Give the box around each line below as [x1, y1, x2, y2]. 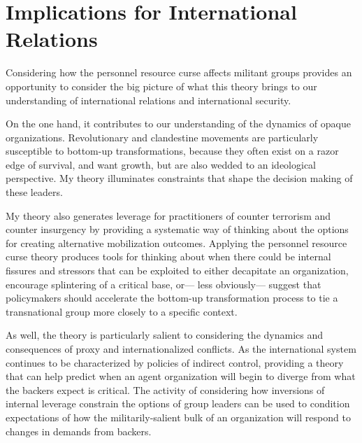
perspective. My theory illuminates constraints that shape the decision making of [6, 171, 353, 185]
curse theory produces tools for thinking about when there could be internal [6, 249, 331, 264]
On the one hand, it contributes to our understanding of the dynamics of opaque [6, 116, 351, 131]
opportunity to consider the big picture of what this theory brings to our [6, 78, 317, 93]
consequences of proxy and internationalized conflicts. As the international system [6, 342, 356, 356]
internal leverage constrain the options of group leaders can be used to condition [6, 396, 350, 411]
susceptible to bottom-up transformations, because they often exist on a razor [6, 143, 339, 158]
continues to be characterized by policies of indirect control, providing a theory [6, 355, 344, 370]
